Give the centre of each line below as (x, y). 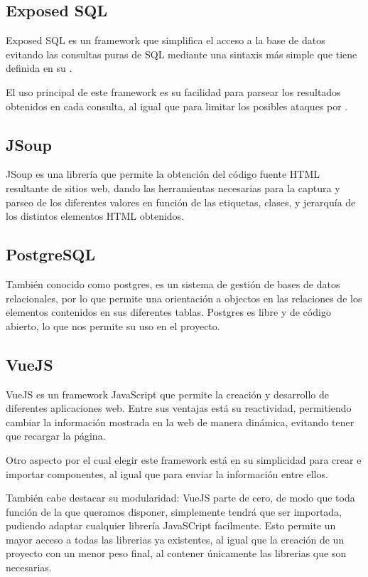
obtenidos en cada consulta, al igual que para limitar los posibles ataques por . (177, 106)
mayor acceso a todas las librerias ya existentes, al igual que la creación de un (175, 539)
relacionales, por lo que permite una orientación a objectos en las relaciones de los (184, 298)
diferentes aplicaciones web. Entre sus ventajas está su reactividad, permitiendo (179, 408)
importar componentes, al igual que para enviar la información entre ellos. (167, 473)
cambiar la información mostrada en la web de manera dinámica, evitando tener (180, 422)
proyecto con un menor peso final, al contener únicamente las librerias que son (176, 553)
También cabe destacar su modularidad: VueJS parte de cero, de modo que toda (180, 498)
